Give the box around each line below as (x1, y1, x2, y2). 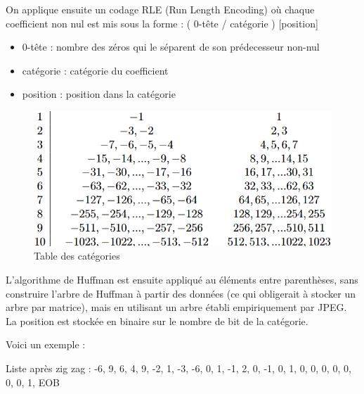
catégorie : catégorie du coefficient (22, 63, 169, 77)
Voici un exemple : (6, 337, 86, 352)
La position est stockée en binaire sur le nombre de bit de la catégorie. (6, 313, 308, 328)
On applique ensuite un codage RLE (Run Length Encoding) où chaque (6, 2, 315, 16)
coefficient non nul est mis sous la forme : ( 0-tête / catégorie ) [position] (6, 15, 318, 30)
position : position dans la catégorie (22, 87, 176, 101)
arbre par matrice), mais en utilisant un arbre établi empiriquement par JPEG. (6, 300, 347, 314)
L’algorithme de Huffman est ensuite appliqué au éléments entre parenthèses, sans (6, 272, 358, 286)
